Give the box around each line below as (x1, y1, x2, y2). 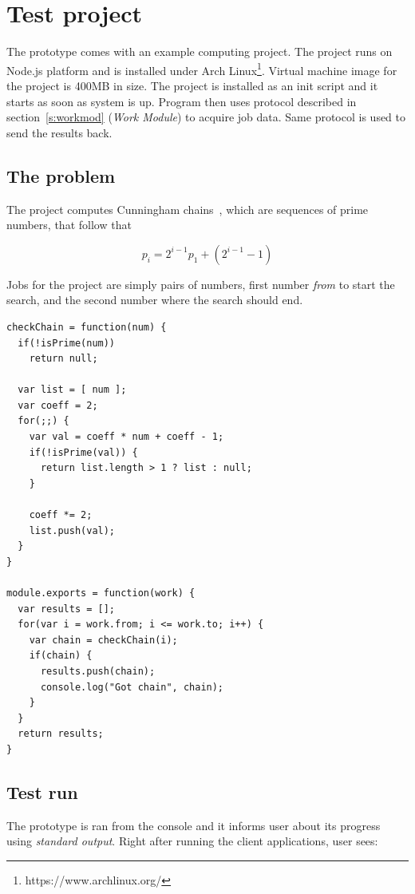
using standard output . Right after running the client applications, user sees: (6, 833, 378, 849)
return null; (29, 353, 98, 365)
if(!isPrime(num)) (18, 337, 116, 349)
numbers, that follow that (6, 216, 132, 233)
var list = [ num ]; (18, 384, 127, 396)
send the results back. (6, 124, 113, 140)
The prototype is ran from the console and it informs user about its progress (6, 817, 381, 833)
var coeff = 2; (18, 399, 98, 411)
